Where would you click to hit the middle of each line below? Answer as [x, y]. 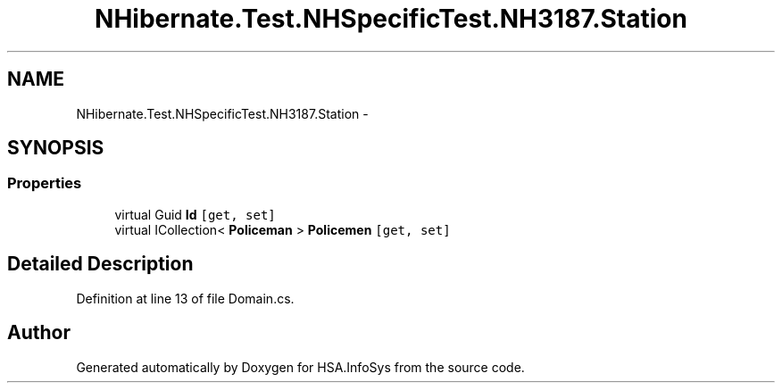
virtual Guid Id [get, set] [195, 214]
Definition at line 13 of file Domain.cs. [185, 298]
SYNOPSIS [56, 148]
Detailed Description [100, 264]
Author [39, 333]
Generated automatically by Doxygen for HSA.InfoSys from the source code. [300, 367]
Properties [45, 183]
